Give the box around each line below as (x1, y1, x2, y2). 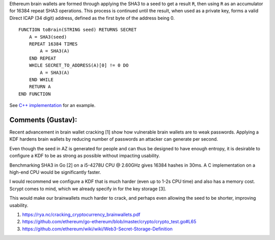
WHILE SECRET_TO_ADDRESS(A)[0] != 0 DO (29, 63, 129, 68)
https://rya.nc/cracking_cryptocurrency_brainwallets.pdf (22, 211, 141, 218)
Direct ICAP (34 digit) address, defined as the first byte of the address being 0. (9, 15, 175, 21)
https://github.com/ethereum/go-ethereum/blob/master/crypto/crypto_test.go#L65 (22, 219, 197, 225)
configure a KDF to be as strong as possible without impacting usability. (9, 153, 160, 159)
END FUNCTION (18, 91, 51, 97)
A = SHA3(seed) (29, 34, 67, 40)
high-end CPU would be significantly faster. (9, 169, 101, 175)
